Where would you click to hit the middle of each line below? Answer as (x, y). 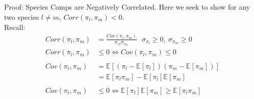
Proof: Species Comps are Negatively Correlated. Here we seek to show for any (127, 7)
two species (22, 16)
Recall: (15, 27)
